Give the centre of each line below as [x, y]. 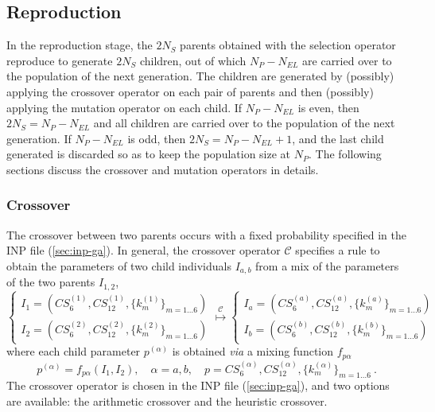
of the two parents [51, 282]
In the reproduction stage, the [80, 45]
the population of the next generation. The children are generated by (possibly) [200, 76]
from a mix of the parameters [327, 265]
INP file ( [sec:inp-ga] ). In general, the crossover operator [144, 250]
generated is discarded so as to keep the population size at [149, 154]
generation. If [39, 138]
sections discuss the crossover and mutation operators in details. [163, 169]
